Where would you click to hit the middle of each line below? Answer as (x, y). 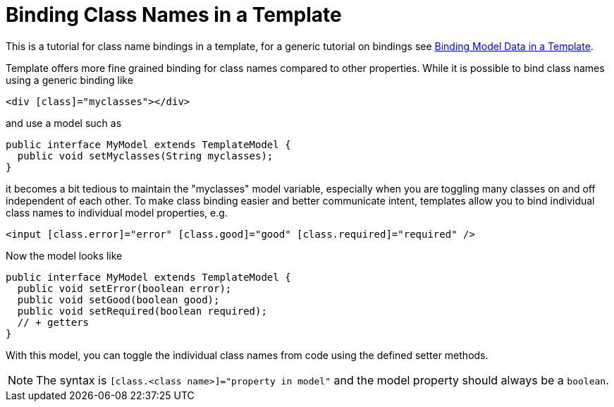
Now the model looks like (64, 255)
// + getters (53, 322)
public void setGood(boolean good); (118, 299)
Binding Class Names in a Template (174, 15)
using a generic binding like (69, 80)
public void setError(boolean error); (124, 288)
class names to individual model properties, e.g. (117, 212)
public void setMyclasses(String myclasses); (145, 156)
